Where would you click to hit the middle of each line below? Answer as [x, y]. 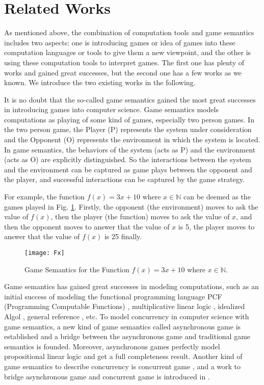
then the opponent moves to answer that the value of [87, 226]
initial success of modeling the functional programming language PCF [113, 296]
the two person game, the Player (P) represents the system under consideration [128, 129]
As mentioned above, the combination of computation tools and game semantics [129, 32]
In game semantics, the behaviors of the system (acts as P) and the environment [130, 149]
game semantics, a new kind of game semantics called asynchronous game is [123, 326]
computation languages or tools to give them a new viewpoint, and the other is [128, 52]
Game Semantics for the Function [77, 269]
